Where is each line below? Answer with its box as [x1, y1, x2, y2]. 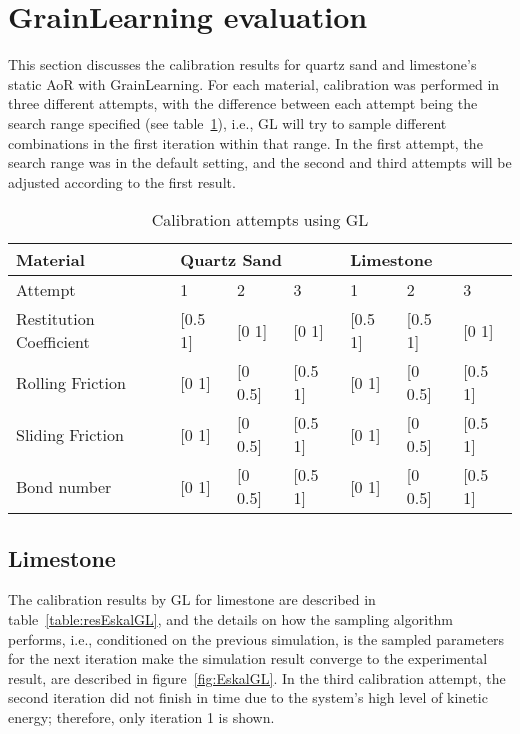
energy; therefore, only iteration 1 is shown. [8, 707, 275, 728]
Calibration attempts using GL [151, 208, 369, 232]
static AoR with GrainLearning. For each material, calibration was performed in [8, 73, 500, 94]
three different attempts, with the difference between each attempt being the [8, 93, 478, 114]
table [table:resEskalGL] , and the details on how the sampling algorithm [8, 609, 454, 630]
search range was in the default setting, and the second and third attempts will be [8, 152, 512, 173]
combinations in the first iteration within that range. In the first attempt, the [8, 132, 483, 153]
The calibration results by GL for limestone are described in [8, 589, 376, 610]
